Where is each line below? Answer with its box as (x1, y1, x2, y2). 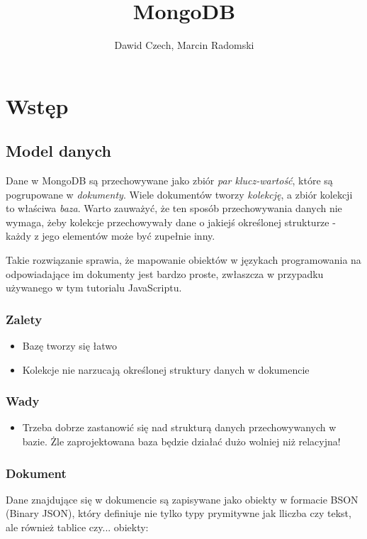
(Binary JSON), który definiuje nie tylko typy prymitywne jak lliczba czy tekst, (6, 506, 351, 521)
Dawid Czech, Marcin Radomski (114, 38, 254, 52)
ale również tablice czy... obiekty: (6, 520, 149, 535)
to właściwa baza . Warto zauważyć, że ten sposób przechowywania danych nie (6, 201, 342, 216)
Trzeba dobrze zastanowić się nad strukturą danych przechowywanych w (22, 420, 337, 435)
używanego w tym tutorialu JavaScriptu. (6, 280, 182, 295)
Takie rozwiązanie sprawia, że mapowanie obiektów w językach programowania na (6, 252, 361, 267)
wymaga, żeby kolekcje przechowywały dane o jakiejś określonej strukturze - (6, 214, 336, 229)
